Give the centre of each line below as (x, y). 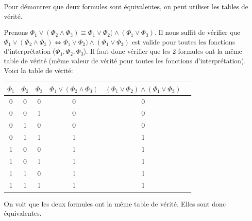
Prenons (16, 32)
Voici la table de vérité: (39, 70)
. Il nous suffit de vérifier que (197, 32)
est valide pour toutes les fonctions (184, 41)
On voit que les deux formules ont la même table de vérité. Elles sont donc (115, 203)
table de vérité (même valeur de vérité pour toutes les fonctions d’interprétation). (125, 60)
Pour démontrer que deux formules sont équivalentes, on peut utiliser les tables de (126, 6)
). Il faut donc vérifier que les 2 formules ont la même (163, 51)
